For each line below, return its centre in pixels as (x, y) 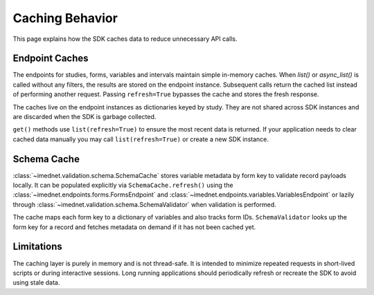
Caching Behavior (65, 18)
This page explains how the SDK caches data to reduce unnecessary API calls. (125, 39)
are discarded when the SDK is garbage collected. (84, 117)
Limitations (37, 247)
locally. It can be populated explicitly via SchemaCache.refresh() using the (123, 185)
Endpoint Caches (51, 59)
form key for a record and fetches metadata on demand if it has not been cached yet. (134, 227)
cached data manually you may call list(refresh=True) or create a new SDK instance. (141, 139)
